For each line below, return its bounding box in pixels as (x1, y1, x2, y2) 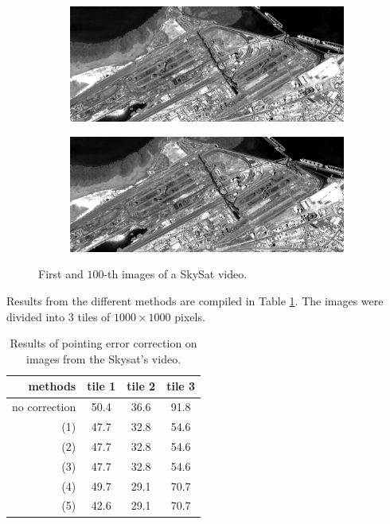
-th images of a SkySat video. (103, 266, 248, 282)
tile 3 (166, 378, 196, 394)
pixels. (174, 308, 205, 324)
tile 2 (127, 378, 156, 394)
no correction (12, 398, 76, 415)
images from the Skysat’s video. (26, 350, 181, 367)
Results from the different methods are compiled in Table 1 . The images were (6, 293, 384, 309)
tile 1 (87, 378, 116, 394)
